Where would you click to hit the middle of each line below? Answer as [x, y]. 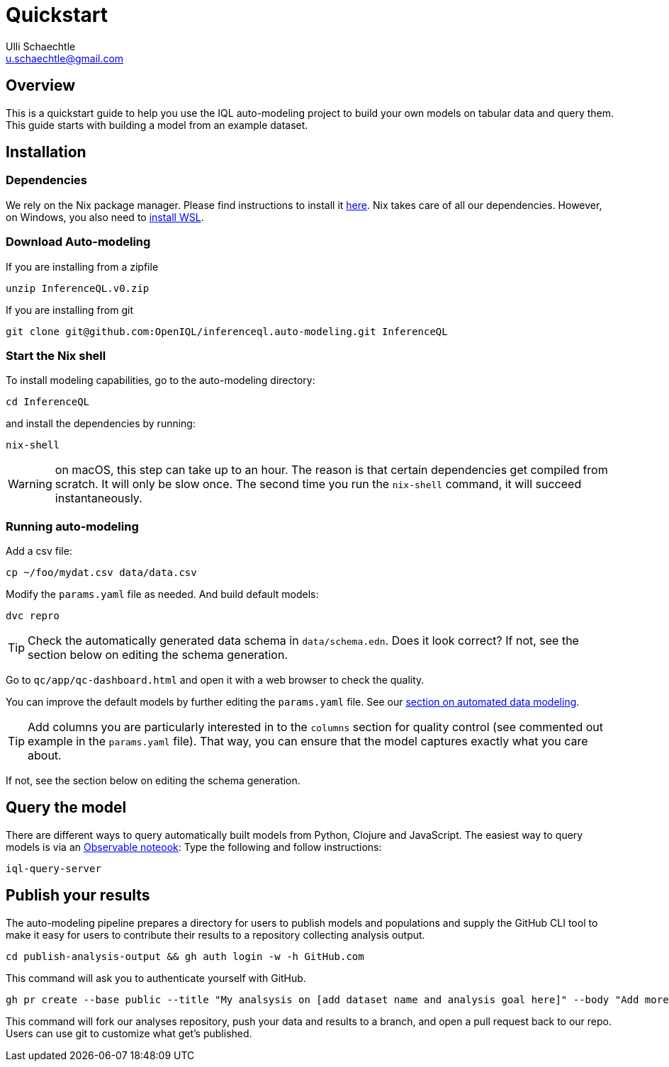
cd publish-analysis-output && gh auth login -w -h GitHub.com [185, 956]
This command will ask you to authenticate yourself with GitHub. [156, 978]
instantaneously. [99, 498]
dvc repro [33, 616]
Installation [46, 152]
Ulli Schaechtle [41, 46]
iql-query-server [54, 868]
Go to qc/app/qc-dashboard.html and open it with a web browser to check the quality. [215, 680]
